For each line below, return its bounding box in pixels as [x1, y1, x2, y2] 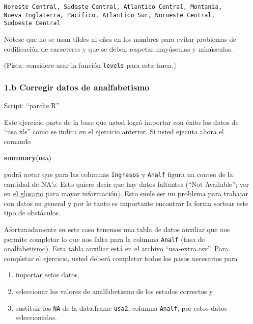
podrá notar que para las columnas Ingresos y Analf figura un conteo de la [4, 169, 233, 179]
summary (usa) [4, 152, 52, 163]
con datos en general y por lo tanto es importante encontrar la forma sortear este [4, 198, 249, 208]
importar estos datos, [15, 269, 80, 280]
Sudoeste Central [4, 20, 60, 27]
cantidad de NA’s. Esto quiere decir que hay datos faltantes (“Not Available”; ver [4, 178, 249, 189]
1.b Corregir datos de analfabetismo [4, 81, 149, 93]
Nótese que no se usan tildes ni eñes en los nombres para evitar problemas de [4, 33, 236, 44]
